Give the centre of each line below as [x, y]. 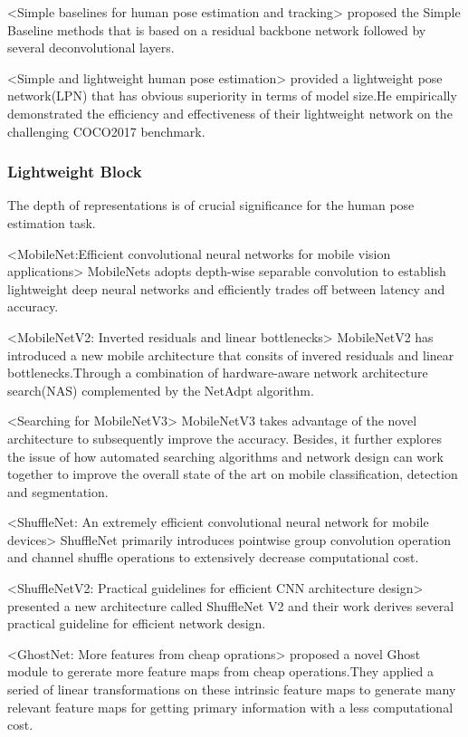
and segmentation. [58, 491]
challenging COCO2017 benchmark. [106, 131]
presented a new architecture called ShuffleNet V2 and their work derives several [231, 605]
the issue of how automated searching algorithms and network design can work [225, 456]
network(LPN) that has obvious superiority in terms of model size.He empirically [232, 96]
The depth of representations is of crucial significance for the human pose [211, 205]
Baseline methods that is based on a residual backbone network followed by [217, 29]
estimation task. [52, 222]
